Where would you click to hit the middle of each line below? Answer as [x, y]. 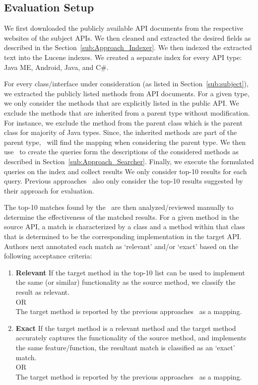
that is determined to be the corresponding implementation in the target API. [123, 236]
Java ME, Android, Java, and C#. [56, 67]
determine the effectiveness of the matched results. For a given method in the [122, 217]
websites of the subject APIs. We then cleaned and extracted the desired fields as [128, 37]
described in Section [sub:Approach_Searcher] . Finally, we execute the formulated [129, 161]
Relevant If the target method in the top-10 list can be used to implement [130, 272]
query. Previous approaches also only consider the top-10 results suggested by [124, 181]
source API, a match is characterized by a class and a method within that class [125, 226]
